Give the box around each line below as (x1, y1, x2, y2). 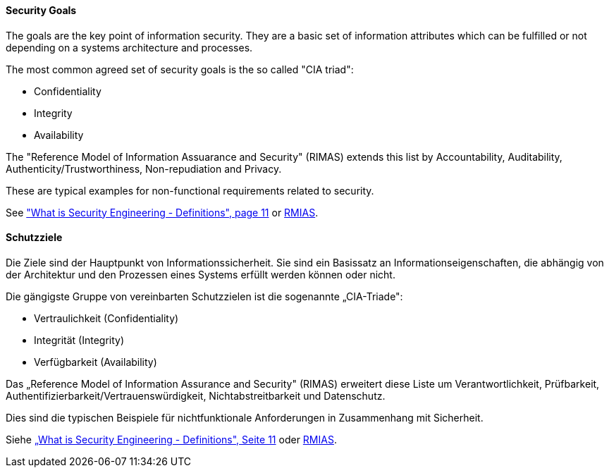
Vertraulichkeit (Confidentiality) (34, 312, 179, 324)
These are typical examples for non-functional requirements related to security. (6, 184, 374, 197)
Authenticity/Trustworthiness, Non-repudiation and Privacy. (6, 162, 282, 175)
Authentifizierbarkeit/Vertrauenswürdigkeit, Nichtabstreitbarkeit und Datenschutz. (6, 389, 386, 402)
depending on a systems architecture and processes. (6, 41, 253, 54)
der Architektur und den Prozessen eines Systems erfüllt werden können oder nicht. (6, 268, 395, 281)
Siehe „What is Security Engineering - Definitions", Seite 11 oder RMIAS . (6, 433, 337, 446)
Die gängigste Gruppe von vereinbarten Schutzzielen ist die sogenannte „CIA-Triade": (6, 290, 403, 302)
